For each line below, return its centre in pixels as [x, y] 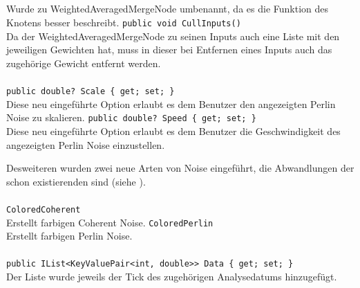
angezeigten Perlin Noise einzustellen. [86, 144]
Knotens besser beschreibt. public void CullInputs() [124, 22]
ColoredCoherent [44, 209]
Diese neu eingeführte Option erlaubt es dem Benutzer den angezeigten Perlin [171, 103]
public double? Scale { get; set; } [91, 92]
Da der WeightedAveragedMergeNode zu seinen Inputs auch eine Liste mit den [173, 36]
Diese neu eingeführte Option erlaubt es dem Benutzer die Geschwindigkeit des [173, 130]
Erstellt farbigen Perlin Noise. [69, 236]
